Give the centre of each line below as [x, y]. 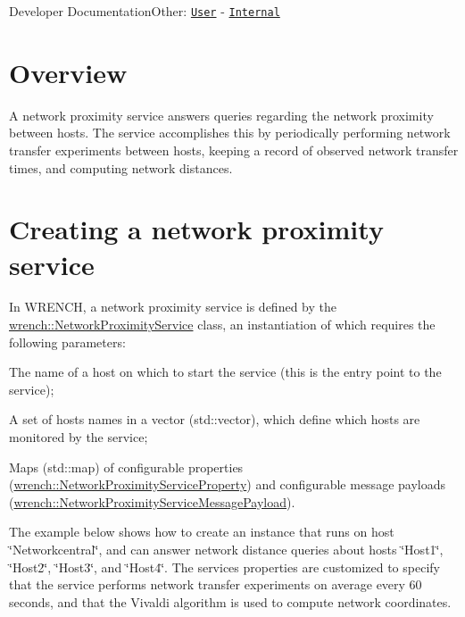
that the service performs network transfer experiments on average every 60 [216, 584]
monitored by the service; [79, 437]
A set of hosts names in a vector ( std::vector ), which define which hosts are [215, 419]
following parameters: [67, 342]
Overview [68, 72]
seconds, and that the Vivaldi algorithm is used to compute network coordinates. [230, 601]
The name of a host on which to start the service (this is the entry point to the [225, 372]
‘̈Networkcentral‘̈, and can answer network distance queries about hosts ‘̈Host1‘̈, [226, 549]
